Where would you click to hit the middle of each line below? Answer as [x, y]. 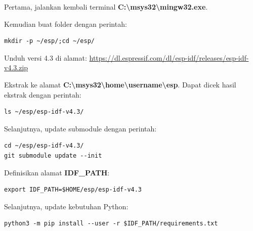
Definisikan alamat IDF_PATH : [57, 172]
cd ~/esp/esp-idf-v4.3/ [44, 146]
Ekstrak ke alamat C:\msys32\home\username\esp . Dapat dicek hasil [120, 84]
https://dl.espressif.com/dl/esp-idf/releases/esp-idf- [169, 57]
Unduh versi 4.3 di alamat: [46, 57]
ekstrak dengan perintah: [43, 94]
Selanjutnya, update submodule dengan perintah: [80, 128]
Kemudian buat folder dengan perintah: [66, 24]
